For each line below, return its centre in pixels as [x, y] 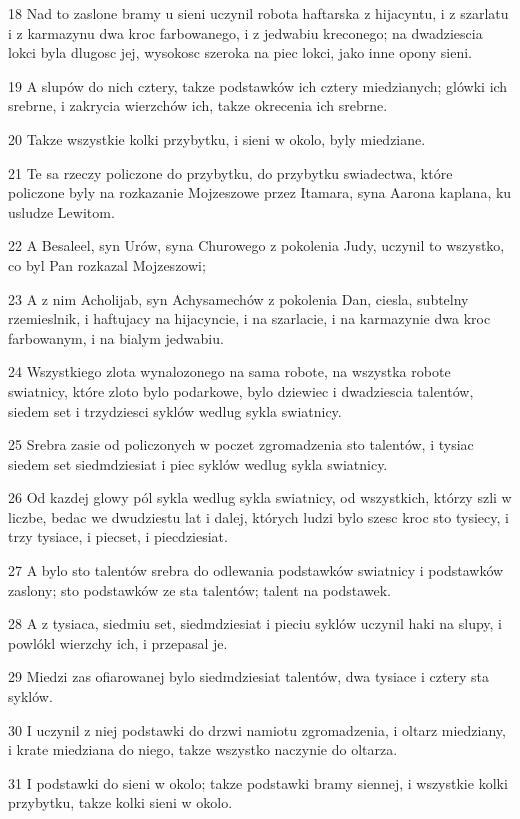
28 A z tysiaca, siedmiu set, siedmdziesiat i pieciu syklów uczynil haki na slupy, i [255, 623]
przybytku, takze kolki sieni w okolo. [120, 802]
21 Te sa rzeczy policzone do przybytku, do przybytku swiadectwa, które [230, 172]
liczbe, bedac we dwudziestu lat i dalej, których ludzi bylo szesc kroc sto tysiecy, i [258, 516]
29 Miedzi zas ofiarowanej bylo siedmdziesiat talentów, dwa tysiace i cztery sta [249, 676]
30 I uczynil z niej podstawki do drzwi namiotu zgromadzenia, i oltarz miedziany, [257, 729]
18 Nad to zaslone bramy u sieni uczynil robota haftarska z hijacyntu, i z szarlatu [258, 13]
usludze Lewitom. [61, 211]
